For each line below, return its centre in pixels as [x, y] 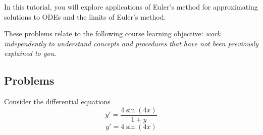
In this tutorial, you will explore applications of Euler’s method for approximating [131, 7]
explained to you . [30, 53]
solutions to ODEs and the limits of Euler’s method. [85, 16]
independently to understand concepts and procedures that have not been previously [131, 43]
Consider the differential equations [57, 102]
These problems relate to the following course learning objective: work [112, 33]
